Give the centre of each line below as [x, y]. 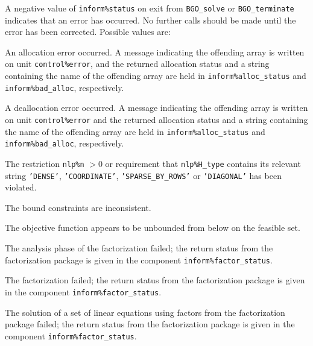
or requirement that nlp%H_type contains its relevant [203, 163]
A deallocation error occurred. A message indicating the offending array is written [156, 108]
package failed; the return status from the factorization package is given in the [150, 324]
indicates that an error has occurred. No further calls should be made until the [150, 20]
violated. [21, 187]
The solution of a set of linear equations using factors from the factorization [145, 312]
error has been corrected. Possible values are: [88, 32]
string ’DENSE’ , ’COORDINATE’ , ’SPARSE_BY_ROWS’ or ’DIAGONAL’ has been [143, 175]
